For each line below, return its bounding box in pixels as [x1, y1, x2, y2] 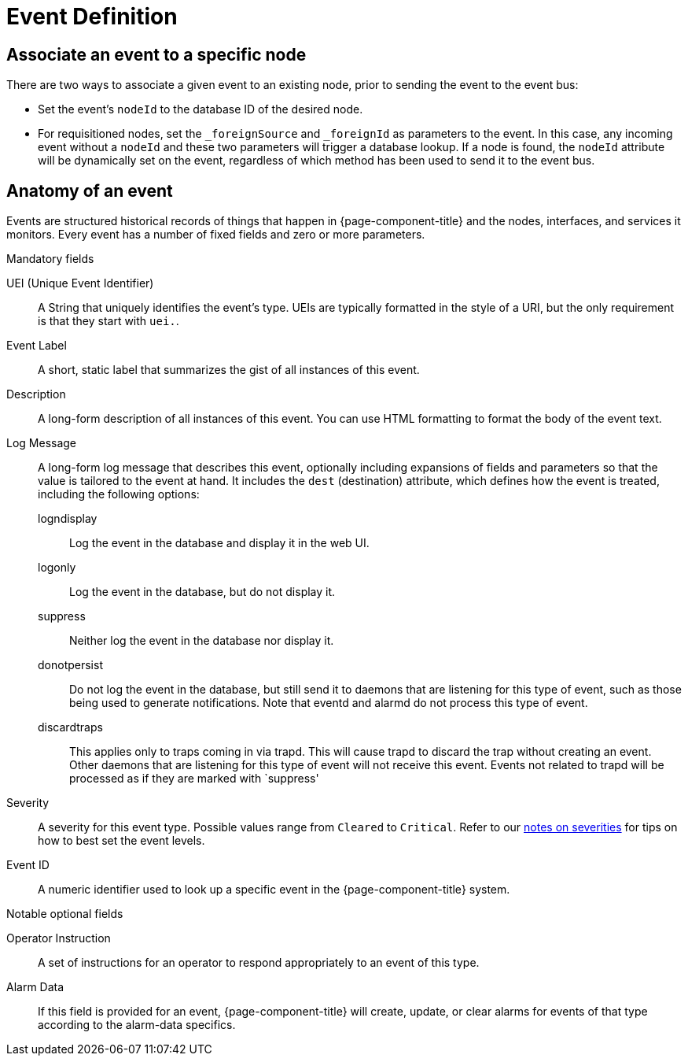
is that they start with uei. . [38, 314, 179, 328]
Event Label [6, 339, 67, 353]
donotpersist [38, 658, 103, 672]
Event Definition [6, 3, 178, 30]
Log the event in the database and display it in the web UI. [69, 536, 370, 550]
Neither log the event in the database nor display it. [69, 634, 334, 648]
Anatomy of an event [6, 180, 173, 201]
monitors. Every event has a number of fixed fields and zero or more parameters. [6, 228, 425, 242]
